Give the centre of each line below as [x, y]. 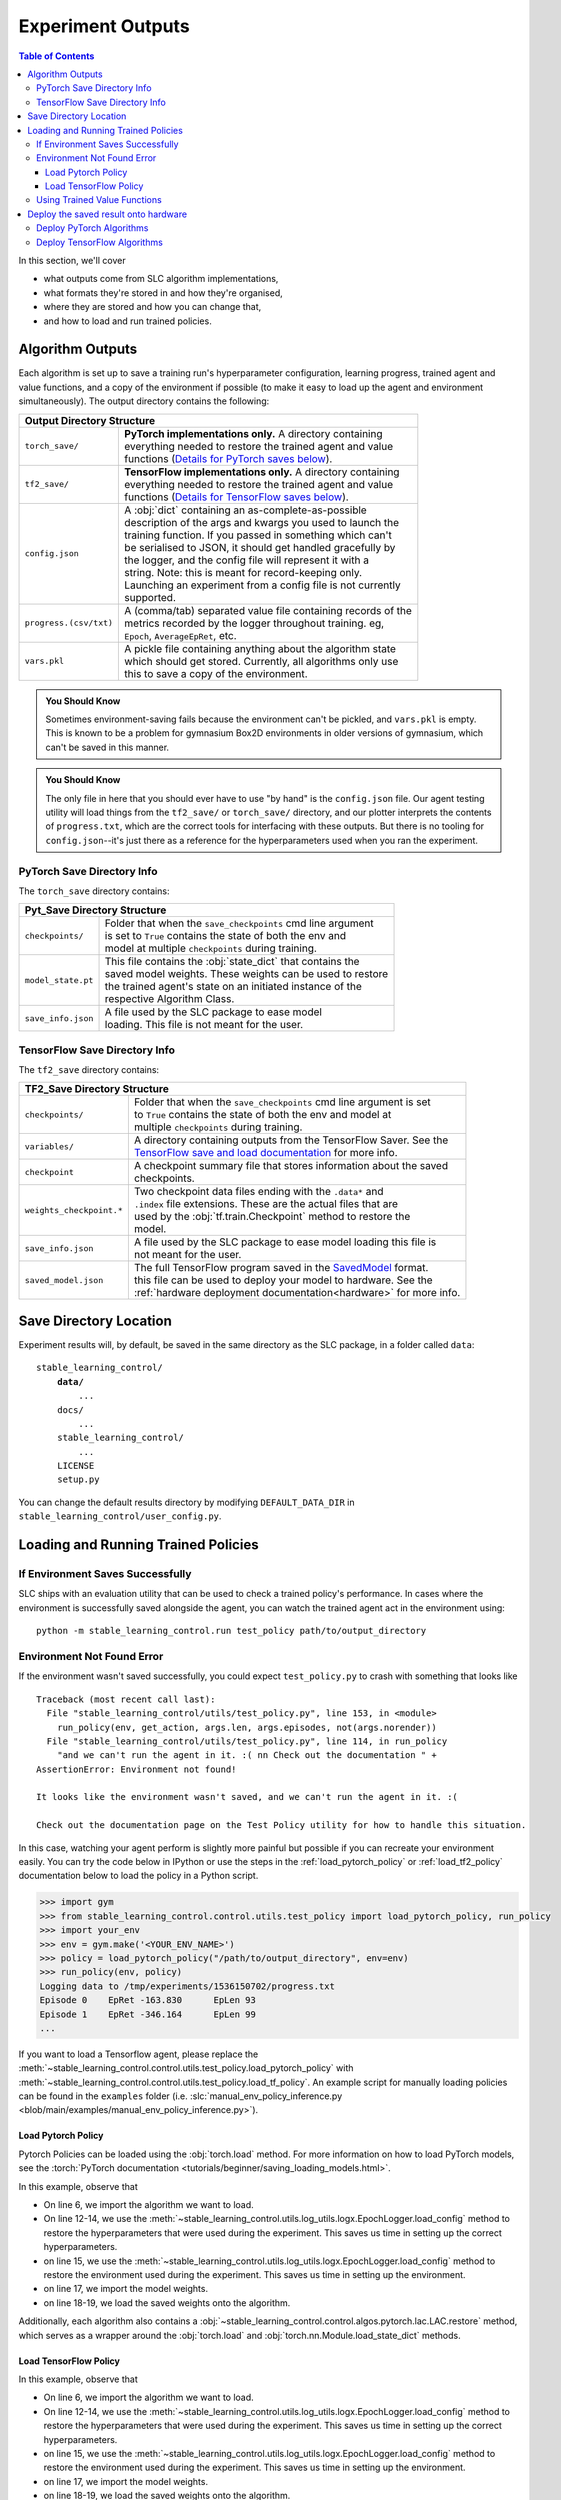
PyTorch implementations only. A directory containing [253, 433]
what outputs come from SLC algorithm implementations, [161, 279]
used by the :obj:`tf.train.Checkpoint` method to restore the [272, 1217]
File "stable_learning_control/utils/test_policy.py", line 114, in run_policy [247, 1741]
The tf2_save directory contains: [89, 1070]
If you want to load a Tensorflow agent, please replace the [138, 2054]
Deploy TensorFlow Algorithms [100, 242]
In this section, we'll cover [72, 261]
